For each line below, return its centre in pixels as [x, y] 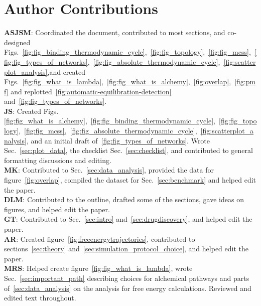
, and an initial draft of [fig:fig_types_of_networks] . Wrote [118, 140]
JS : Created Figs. [31, 111]
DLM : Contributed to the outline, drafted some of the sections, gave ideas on [124, 199]
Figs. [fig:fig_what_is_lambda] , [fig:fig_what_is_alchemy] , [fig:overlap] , [118, 82]
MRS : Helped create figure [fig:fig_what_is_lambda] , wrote [98, 268]
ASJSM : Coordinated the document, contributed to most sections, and [115, 32]
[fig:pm [245, 82]
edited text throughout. [40, 298]
